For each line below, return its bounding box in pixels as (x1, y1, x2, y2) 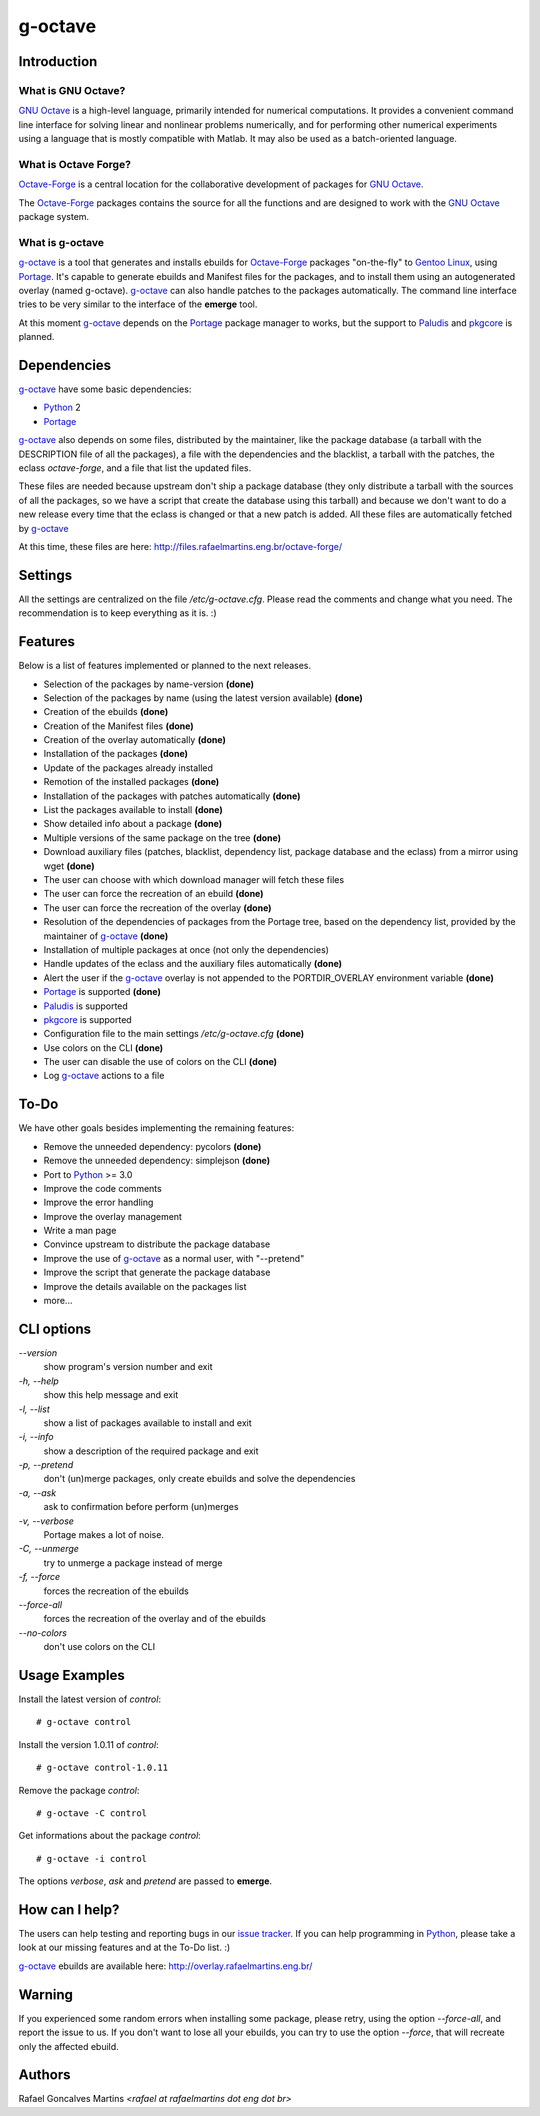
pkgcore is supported (43, 1013, 132, 1025)
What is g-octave (18, 235, 105, 249)
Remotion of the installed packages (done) (43, 776, 220, 788)
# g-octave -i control (36, 1853, 148, 1864)
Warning (18, 1986, 74, 2003)
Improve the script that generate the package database (43, 1266, 271, 1279)
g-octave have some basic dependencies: (18, 383, 192, 395)
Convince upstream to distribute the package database (43, 1238, 271, 1250)
